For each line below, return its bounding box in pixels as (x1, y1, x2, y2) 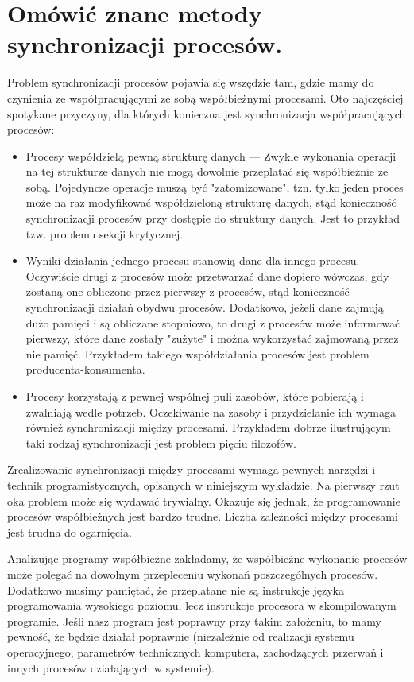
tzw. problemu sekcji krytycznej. (25, 225, 184, 242)
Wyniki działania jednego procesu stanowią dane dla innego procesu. (25, 252, 360, 269)
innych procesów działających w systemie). (7, 659, 215, 676)
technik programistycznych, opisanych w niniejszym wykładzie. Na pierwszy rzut (7, 476, 400, 493)
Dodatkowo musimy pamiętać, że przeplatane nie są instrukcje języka (7, 581, 344, 598)
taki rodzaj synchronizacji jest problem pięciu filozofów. (25, 434, 296, 451)
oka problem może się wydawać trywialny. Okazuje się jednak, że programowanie (7, 492, 400, 509)
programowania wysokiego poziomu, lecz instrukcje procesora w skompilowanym (7, 597, 397, 614)
